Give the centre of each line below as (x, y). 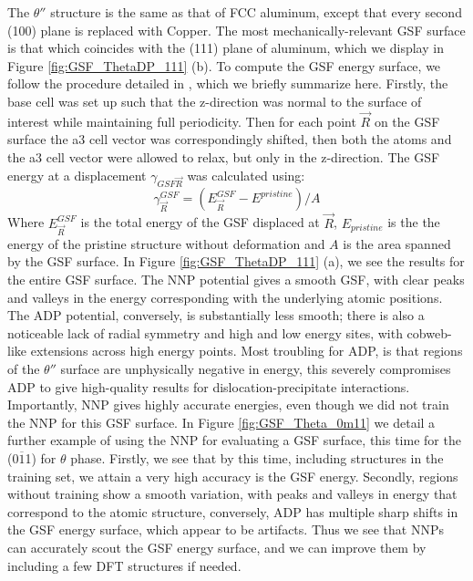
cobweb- (429, 332)
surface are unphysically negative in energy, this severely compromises (256, 368)
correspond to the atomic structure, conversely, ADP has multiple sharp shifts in (233, 511)
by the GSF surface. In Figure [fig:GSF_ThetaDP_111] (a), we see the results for (236, 261)
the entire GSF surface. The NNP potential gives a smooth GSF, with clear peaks (236, 280)
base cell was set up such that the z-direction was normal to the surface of (215, 101)
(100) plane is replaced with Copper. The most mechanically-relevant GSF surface (236, 30)
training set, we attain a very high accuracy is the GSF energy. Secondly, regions (233, 476)
